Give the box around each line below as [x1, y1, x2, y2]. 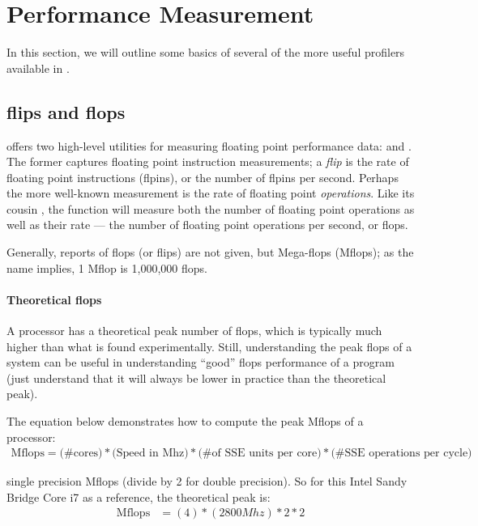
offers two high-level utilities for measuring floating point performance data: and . [6, 137, 412, 154]
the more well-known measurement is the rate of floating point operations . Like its [6, 185, 415, 201]
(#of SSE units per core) [198, 448, 322, 460]
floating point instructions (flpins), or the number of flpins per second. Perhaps [6, 168, 399, 185]
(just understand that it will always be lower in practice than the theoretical [6, 369, 386, 386]
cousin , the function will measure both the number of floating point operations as [6, 200, 415, 217]
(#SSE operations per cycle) [331, 448, 472, 460]
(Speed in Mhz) [112, 448, 189, 460]
